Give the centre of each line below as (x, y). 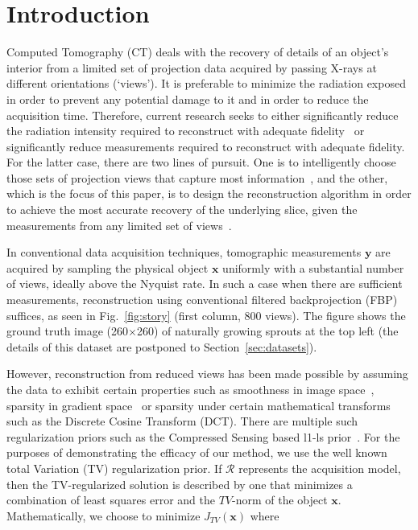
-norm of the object (280, 500)
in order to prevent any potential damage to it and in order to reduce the (188, 99)
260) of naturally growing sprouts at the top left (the (267, 331)
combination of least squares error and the (111, 500)
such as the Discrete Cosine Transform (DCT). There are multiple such (182, 421)
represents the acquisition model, (320, 468)
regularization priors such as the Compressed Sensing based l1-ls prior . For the (203, 436)
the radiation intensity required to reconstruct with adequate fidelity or (186, 131)
